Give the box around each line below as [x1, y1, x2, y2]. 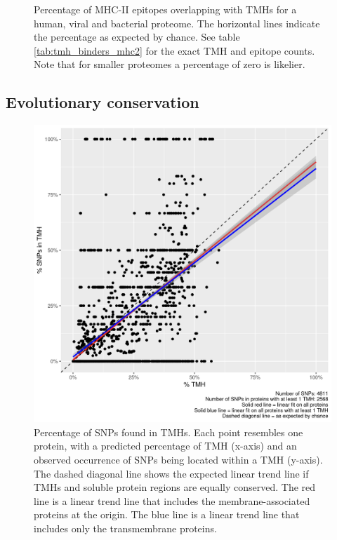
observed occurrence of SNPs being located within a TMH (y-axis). [34, 452, 323, 466]
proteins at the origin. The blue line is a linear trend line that [34, 507, 300, 522]
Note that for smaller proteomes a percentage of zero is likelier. [34, 57, 305, 72]
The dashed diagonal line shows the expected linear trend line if [34, 466, 309, 480]
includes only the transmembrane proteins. [34, 520, 217, 535]
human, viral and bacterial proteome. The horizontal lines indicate [34, 15, 320, 30]
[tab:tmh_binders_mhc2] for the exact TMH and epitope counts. [34, 43, 315, 58]
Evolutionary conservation [6, 91, 199, 113]
